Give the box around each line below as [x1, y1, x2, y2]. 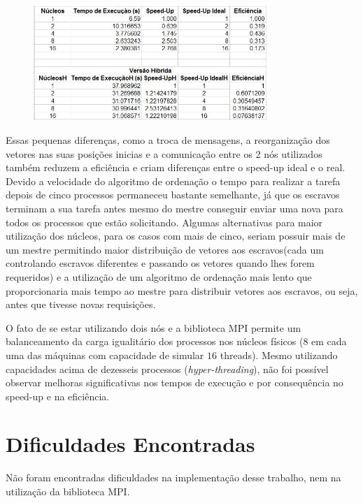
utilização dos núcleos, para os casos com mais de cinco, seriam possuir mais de [6, 228, 346, 243]
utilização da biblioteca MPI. [6, 484, 130, 499]
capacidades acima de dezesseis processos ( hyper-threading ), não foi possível [6, 361, 329, 376]
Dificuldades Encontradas [6, 430, 255, 458]
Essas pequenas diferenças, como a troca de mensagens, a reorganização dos [6, 133, 330, 147]
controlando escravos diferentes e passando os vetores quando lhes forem [6, 256, 315, 270]
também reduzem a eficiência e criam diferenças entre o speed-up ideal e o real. [6, 160, 346, 175]
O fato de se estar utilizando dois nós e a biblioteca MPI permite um [6, 320, 301, 335]
